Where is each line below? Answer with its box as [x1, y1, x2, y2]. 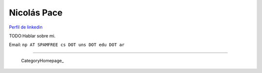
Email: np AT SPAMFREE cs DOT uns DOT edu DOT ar [9, 42, 125, 48]
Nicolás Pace [9, 7, 63, 18]
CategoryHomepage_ [21, 58, 64, 63]
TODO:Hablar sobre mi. [9, 33, 56, 39]
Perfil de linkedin [9, 24, 43, 30]
